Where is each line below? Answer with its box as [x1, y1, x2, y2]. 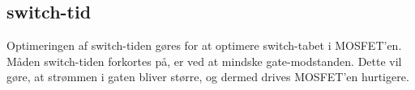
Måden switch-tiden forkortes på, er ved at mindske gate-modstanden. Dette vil [6, 52, 402, 69]
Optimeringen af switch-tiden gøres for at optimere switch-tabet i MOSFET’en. [6, 37, 402, 54]
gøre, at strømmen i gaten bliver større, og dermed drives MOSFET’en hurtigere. [6, 68, 409, 85]
